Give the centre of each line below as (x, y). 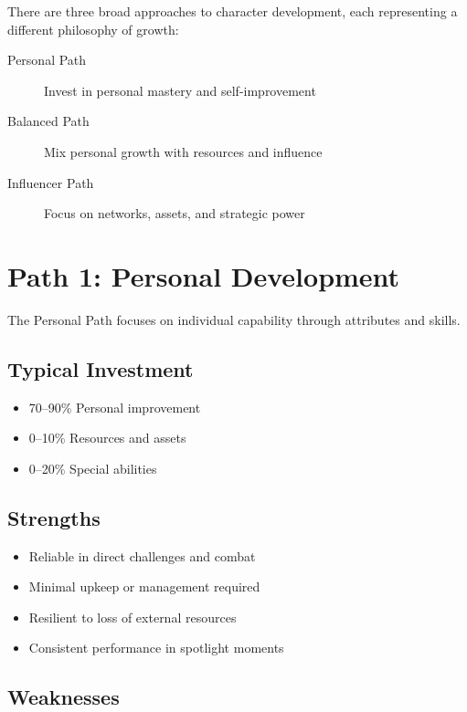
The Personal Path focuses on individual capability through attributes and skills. (234, 319)
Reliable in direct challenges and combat (142, 555)
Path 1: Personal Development (204, 275)
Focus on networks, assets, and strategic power (175, 213)
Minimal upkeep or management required (144, 586)
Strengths (54, 517)
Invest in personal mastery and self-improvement (180, 90)
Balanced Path (48, 121)
